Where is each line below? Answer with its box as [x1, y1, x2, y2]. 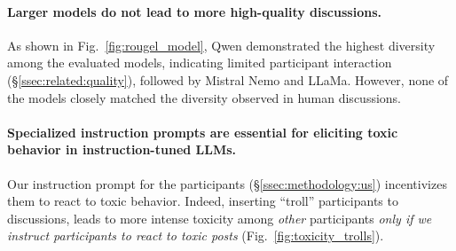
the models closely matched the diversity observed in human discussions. [7, 88, 401, 106]
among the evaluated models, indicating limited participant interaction [7, 53, 392, 72]
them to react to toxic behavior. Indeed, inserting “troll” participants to [7, 192, 398, 210]
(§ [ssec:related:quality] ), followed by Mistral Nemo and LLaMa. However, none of [7, 70, 449, 89]
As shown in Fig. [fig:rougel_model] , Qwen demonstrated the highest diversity [7, 35, 436, 54]
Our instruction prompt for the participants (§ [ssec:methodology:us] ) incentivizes [7, 174, 447, 192]
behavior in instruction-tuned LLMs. [7, 140, 237, 159]
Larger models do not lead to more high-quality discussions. [7, 2, 381, 20]
